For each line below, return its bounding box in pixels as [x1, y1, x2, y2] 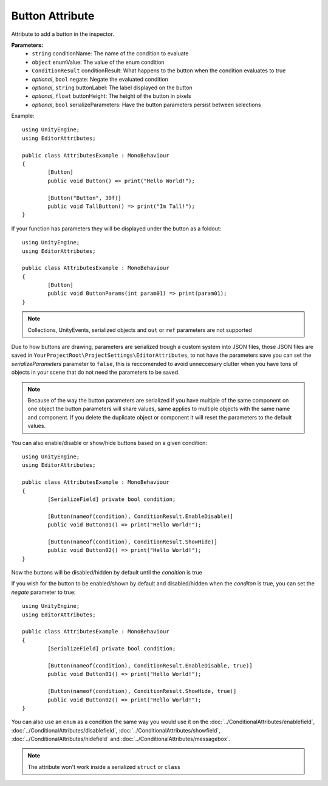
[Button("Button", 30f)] [47, 195, 121, 201]
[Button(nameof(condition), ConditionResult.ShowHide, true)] [47, 688, 237, 695]
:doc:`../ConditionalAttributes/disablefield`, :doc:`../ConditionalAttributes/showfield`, [11, 726, 221, 734]
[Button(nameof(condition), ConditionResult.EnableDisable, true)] [47, 662, 253, 669]
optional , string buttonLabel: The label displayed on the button [32, 84, 193, 91]
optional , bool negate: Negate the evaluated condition [32, 75, 168, 83]
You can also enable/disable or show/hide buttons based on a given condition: [11, 439, 208, 446]
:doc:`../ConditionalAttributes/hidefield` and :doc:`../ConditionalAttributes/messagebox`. [11, 736, 231, 743]
